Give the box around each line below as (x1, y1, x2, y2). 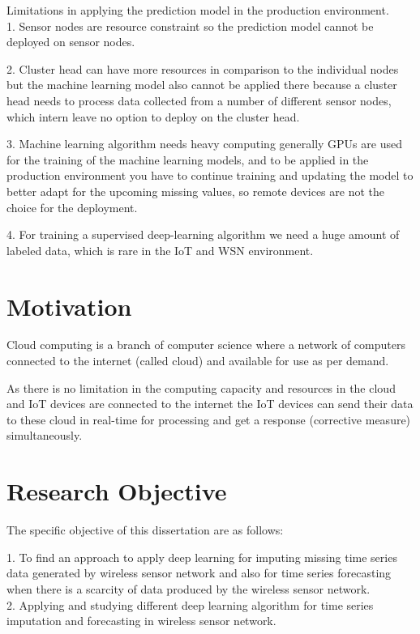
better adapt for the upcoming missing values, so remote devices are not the (6, 182, 385, 199)
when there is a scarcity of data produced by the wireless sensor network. (6, 580, 371, 597)
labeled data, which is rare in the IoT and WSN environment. (6, 241, 314, 258)
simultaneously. (6, 427, 83, 444)
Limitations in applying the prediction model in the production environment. (6, 2, 389, 18)
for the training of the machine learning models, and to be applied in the (6, 151, 369, 168)
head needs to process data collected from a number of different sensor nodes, (6, 91, 392, 109)
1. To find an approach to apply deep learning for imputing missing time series (6, 548, 397, 565)
